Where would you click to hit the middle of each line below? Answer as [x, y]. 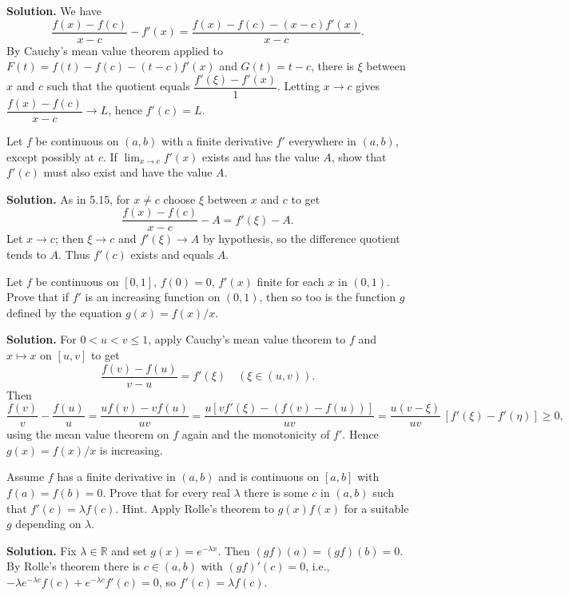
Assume [26, 477]
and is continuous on [269, 477]
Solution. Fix [42, 550]
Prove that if [38, 297]
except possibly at [51, 156]
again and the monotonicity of [256, 434]
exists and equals [172, 254]
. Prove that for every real [166, 493]
